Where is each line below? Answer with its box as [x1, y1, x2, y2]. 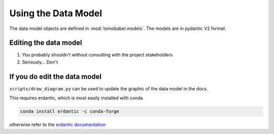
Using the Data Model [9, 8, 102, 19]
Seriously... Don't [22, 59, 58, 65]
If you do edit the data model [9, 72, 101, 81]
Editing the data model [9, 39, 82, 47]
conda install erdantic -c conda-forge [20, 109, 119, 114]
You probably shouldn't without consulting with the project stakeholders [22, 52, 173, 58]
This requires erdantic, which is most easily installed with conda [9, 95, 143, 101]
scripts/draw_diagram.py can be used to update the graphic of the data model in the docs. [9, 85, 208, 91]
